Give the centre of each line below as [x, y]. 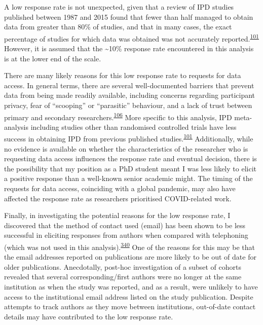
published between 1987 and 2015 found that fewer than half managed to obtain [129, 16]
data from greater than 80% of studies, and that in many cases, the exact [118, 27]
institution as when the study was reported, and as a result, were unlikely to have [131, 287]
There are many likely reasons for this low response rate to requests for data [123, 75]
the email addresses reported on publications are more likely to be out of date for [130, 257]
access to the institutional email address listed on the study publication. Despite [129, 296]
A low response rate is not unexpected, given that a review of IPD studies [119, 7]
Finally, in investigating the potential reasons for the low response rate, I [117, 215]
